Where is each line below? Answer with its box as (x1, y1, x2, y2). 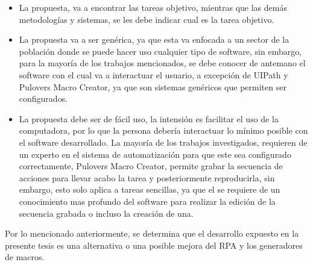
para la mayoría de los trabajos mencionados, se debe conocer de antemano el (19, 57, 306, 69)
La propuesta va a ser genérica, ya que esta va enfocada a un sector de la (19, 33, 289, 46)
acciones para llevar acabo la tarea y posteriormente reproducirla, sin (19, 171, 275, 184)
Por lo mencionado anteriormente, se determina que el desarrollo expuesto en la (5, 227, 299, 240)
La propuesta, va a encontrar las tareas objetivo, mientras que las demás (19, 1, 287, 13)
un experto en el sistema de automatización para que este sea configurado (19, 148, 291, 160)
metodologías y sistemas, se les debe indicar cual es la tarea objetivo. (19, 13, 274, 25)
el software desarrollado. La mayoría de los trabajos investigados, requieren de (19, 136, 308, 148)
